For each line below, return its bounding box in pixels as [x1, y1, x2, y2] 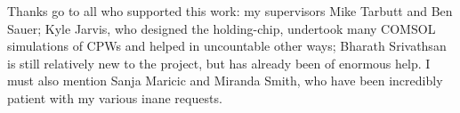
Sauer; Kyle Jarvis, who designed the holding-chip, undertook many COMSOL [7, 19, 436, 37]
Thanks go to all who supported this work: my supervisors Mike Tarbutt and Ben [7, 2, 453, 20]
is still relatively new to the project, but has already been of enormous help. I [7, 53, 431, 72]
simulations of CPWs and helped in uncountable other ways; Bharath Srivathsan [7, 36, 447, 55]
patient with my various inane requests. [7, 88, 222, 107]
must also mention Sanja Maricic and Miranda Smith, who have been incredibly [7, 71, 443, 90]
